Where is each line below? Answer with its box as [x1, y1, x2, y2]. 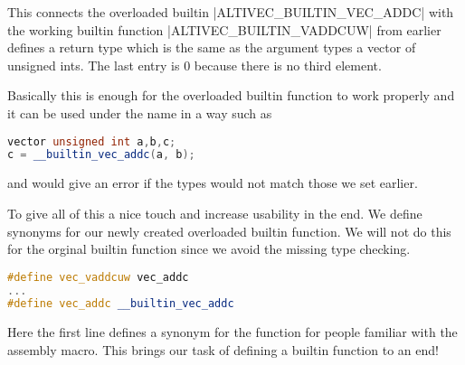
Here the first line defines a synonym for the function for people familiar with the [7, 323, 458, 342]
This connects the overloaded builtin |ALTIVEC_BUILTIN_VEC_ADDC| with [7, 3, 454, 21]
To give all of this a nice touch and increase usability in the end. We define [7, 203, 422, 222]
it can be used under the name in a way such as [7, 103, 272, 122]
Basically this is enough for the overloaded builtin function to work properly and [7, 86, 455, 105]
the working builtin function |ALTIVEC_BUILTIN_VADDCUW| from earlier [7, 20, 441, 39]
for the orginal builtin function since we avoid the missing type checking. [7, 239, 411, 258]
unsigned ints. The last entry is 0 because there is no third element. [7, 55, 382, 74]
